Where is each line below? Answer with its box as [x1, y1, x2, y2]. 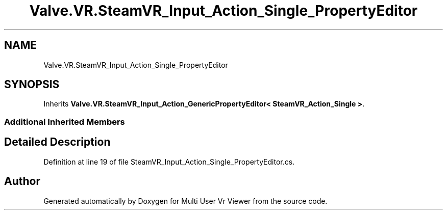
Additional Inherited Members [4, 116, 125, 127]
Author [4, 175, 40, 188]
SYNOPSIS [4, 78, 60, 91]
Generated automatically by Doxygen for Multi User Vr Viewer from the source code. [43, 196, 328, 205]
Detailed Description [4, 136, 111, 149]
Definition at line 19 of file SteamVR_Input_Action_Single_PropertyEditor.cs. [43, 157, 295, 166]
